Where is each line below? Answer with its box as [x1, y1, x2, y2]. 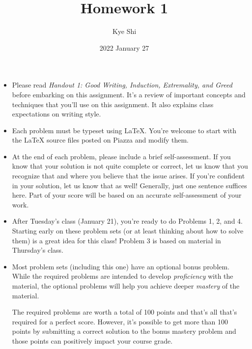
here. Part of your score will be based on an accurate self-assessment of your [12, 190, 242, 200]
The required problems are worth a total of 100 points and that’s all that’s [12, 307, 237, 317]
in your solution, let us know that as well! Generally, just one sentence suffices [12, 180, 247, 190]
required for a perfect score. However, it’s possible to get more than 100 [12, 316, 228, 326]
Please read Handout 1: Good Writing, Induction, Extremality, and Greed [12, 80, 232, 90]
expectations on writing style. [12, 109, 101, 119]
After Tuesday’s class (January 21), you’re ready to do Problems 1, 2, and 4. [12, 216, 243, 226]
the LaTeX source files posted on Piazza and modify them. [12, 135, 189, 145]
